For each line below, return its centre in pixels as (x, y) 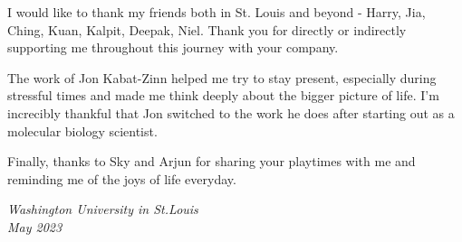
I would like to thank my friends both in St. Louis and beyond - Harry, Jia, (217, 12)
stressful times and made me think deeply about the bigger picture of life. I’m (223, 95)
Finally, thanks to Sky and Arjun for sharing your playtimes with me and (212, 161)
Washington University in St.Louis (103, 209)
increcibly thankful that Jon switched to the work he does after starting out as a (231, 112)
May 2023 (35, 226)
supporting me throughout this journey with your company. (173, 47)
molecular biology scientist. (82, 130)
